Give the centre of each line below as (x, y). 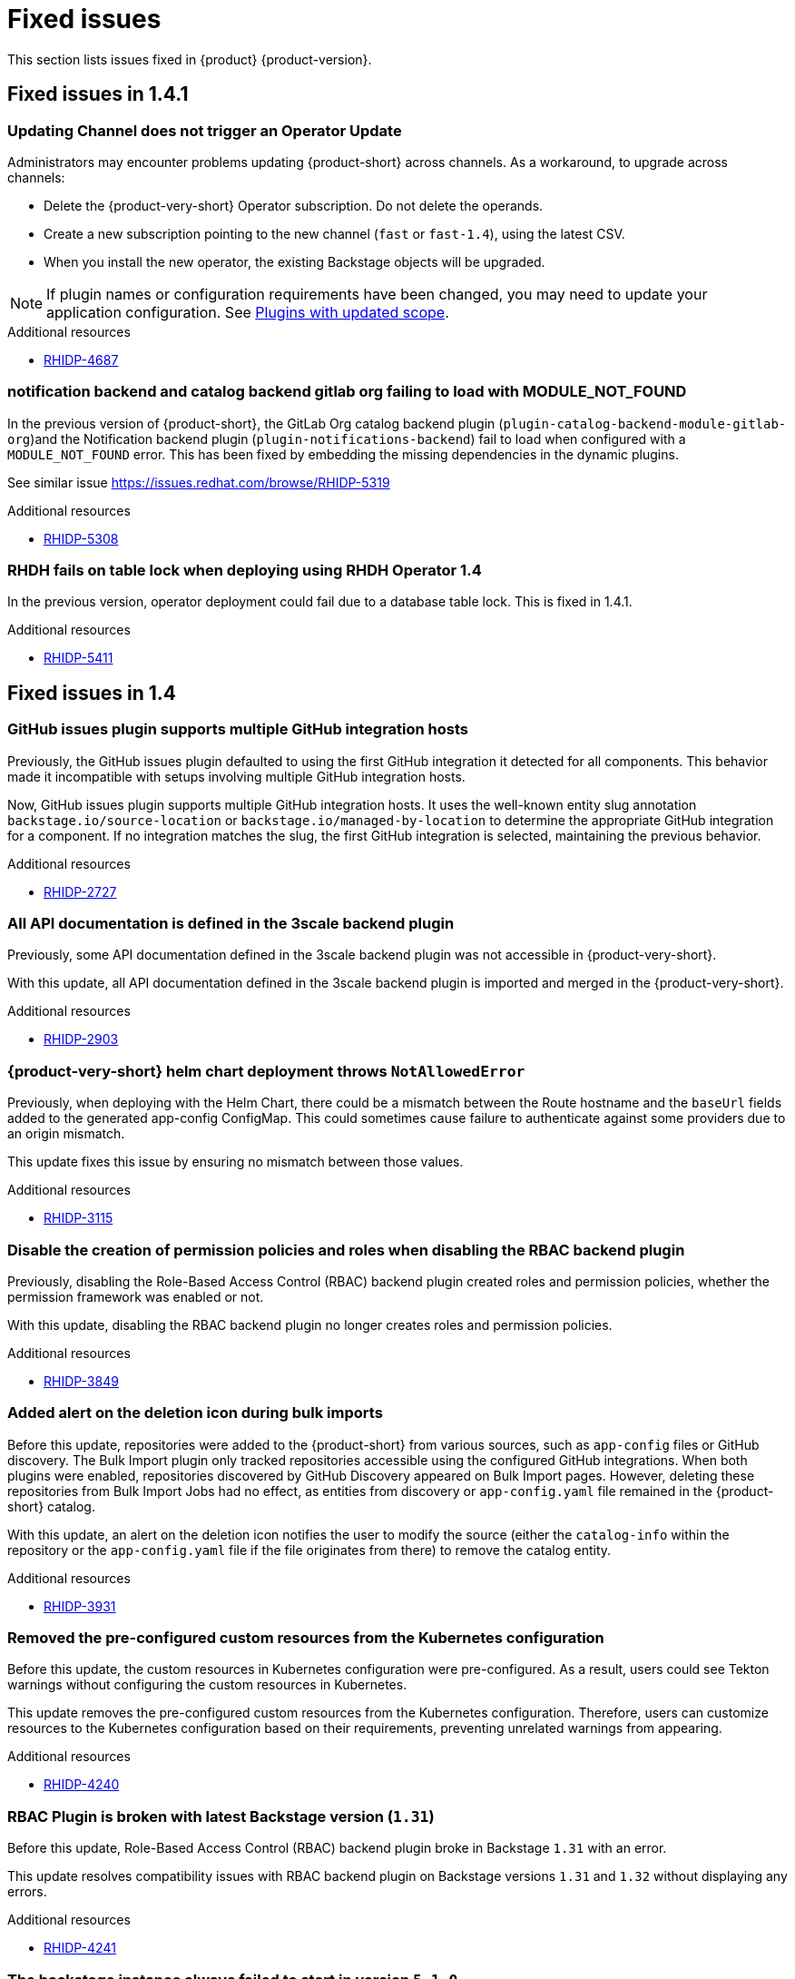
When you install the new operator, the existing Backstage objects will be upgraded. (294, 261)
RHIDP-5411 (79, 658)
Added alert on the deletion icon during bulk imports (195, 1413)
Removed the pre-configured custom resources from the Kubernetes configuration (306, 1638)
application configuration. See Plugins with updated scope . (248, 312)
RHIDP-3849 (81, 1381)
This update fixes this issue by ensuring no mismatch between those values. (236, 1162)
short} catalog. (51, 1506)
